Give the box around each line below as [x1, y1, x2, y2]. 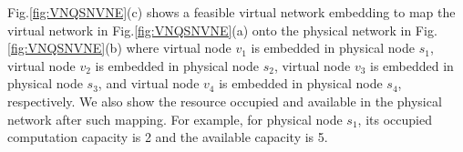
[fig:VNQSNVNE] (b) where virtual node [7, 38, 231, 57]
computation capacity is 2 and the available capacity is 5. [7, 127, 328, 147]
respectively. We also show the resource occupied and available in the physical [7, 91, 442, 110]
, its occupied [357, 109, 432, 128]
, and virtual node [98, 74, 200, 93]
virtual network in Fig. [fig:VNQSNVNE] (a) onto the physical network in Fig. [7, 20, 437, 39]
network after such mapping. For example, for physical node [7, 109, 343, 128]
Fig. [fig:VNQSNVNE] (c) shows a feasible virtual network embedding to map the [7, 3, 456, 21]
